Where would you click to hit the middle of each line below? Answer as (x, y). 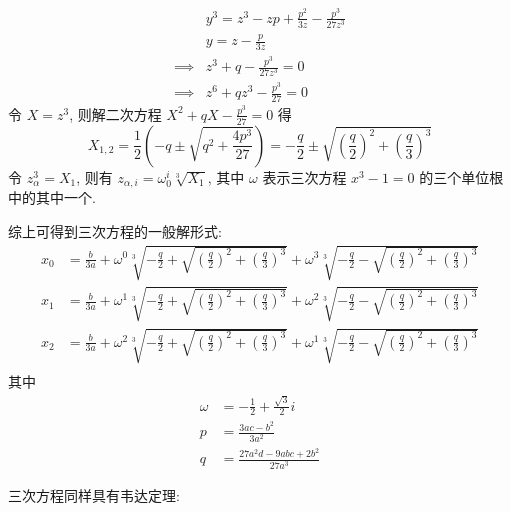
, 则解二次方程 (115, 113)
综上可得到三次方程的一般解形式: (115, 230)
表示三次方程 (304, 176)
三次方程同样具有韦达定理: (94, 494)
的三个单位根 (461, 176)
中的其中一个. (52, 197)
